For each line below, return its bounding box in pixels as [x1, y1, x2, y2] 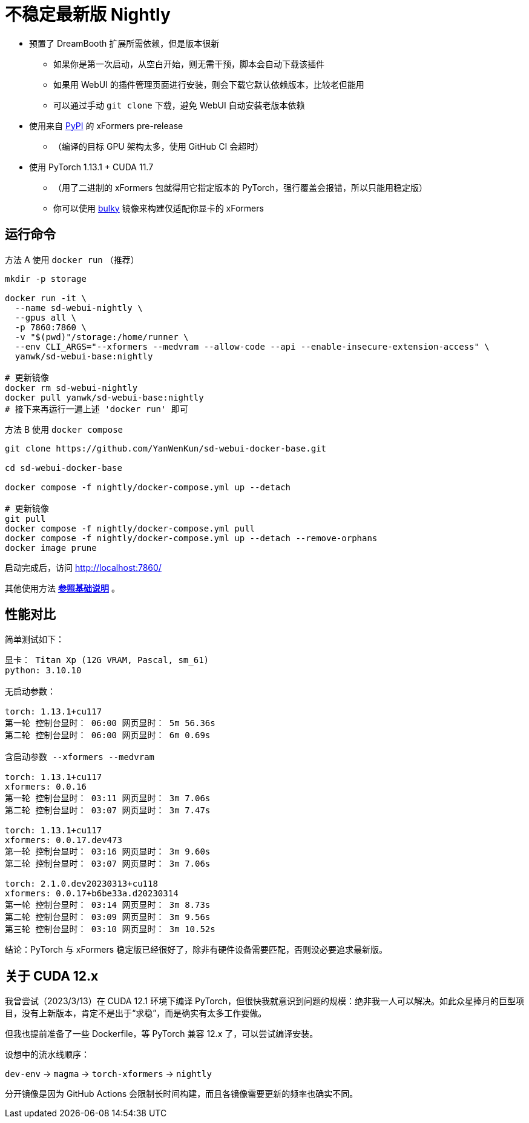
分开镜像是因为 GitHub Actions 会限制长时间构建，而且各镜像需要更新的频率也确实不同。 [5, 1088, 358, 1099]
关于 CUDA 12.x [5, 968, 99, 984]
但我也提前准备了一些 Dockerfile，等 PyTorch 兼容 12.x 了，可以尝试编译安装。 [5, 1028, 318, 1039]
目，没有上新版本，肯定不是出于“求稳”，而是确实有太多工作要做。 [5, 1008, 267, 1019]
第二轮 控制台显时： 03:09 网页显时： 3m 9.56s [5, 912, 211, 922]
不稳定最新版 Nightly [5, 4, 171, 25]
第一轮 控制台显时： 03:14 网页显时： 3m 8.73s [5, 900, 211, 910]
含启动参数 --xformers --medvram [5, 752, 155, 762]
